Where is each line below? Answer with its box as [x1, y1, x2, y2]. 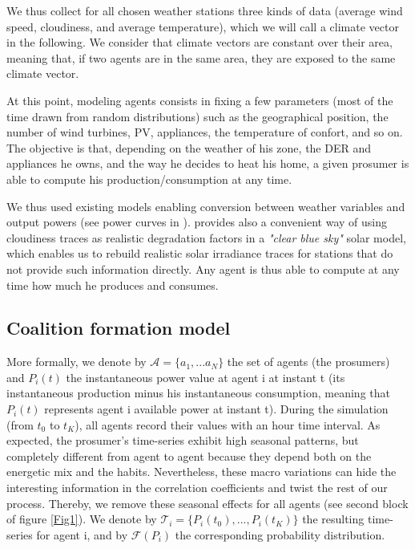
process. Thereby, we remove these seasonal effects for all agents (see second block [6, 494, 409, 511]
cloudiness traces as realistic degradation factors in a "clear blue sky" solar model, [6, 229, 406, 246]
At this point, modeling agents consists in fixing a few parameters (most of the [6, 91, 393, 108]
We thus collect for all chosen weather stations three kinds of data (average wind [6, 2, 403, 18]
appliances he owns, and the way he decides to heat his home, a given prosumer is [6, 155, 409, 172]
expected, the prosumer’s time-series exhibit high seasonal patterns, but [6, 432, 359, 449]
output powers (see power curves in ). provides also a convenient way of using [6, 213, 388, 230]
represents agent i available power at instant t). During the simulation [44, 401, 389, 417]
